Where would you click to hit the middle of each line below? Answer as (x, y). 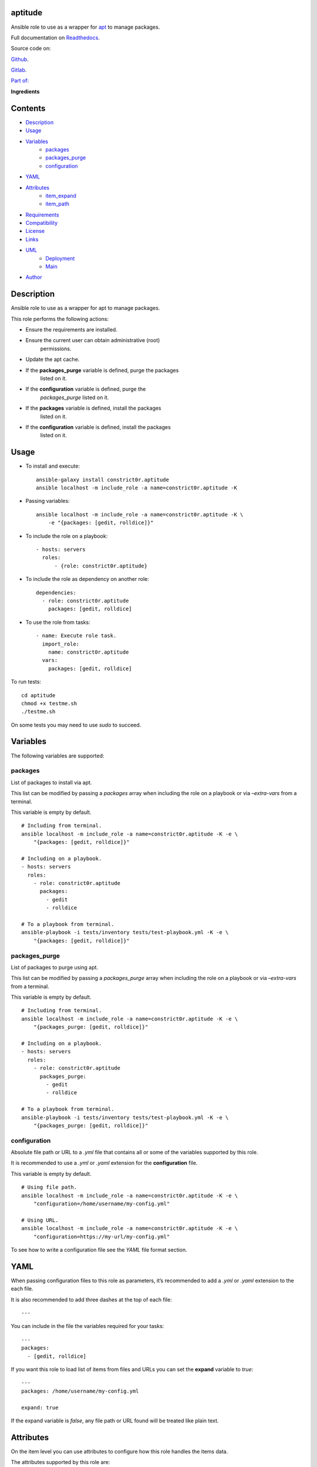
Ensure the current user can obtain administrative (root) (93, 340)
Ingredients (25, 92)
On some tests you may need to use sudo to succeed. (76, 725)
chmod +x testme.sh (49, 703)
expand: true (40, 1407)
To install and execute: (53, 466)
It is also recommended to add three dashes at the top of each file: (92, 1299)
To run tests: (26, 682)
